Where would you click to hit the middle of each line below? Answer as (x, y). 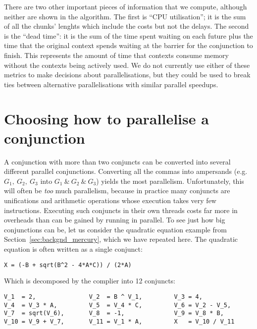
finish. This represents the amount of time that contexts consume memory (116, 55)
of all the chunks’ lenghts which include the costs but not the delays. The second (127, 26)
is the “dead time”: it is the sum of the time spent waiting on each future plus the (128, 35)
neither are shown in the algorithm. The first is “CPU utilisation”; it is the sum (125, 16)
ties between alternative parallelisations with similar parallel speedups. (111, 84)
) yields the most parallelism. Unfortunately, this (170, 181)
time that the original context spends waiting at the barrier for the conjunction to (128, 45)
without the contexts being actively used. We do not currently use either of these (127, 65)
